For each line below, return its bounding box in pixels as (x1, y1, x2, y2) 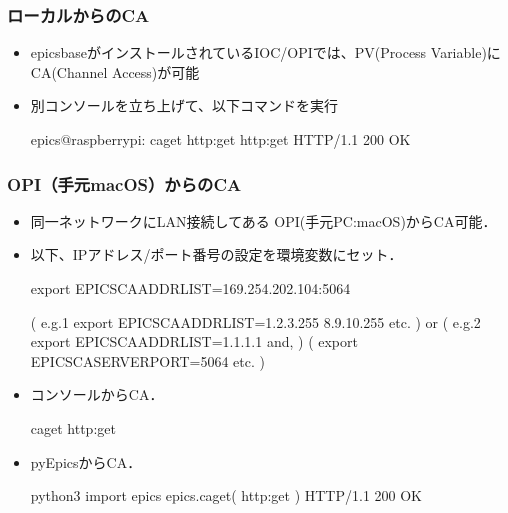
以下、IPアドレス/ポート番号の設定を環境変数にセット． (30, 244, 403, 265)
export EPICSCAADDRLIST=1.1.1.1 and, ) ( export (30, 331, 358, 352)
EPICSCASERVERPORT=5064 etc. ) (30, 350, 265, 371)
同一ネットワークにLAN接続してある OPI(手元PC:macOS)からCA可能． (30, 210, 497, 231)
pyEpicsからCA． (30, 451, 142, 472)
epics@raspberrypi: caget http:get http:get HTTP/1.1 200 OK (30, 129, 411, 149)
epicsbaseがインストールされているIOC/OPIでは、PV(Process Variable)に (30, 42, 501, 63)
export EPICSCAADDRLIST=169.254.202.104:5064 (30, 278, 351, 298)
